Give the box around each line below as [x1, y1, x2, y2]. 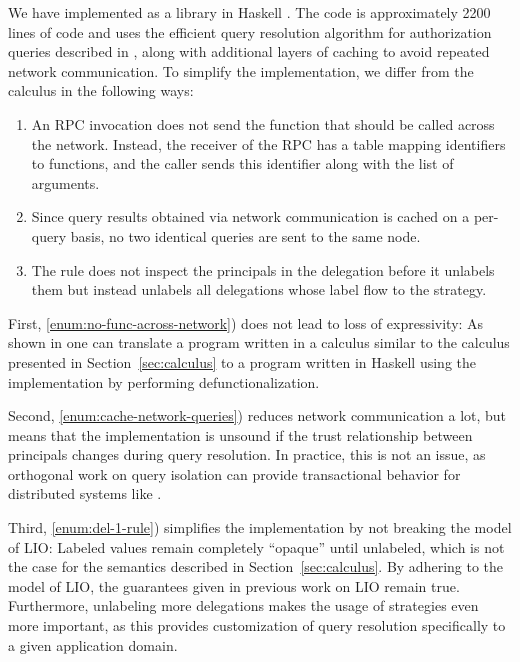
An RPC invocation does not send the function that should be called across [31, 113, 495, 134]
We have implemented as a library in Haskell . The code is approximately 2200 [8, 2, 491, 22]
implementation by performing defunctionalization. [8, 371, 320, 392]
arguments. [31, 172, 100, 193]
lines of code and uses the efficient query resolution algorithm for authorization [8, 21, 492, 42]
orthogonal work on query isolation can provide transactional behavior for [8, 463, 461, 484]
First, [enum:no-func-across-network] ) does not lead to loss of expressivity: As [8, 312, 484, 333]
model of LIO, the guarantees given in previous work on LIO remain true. [8, 575, 460, 596]
